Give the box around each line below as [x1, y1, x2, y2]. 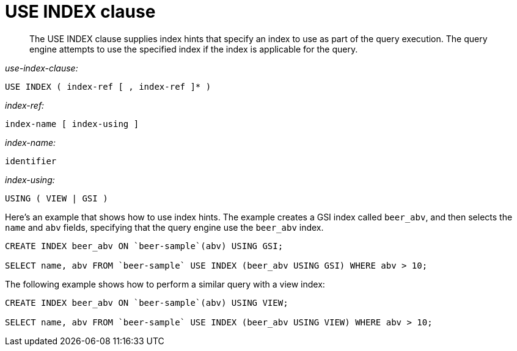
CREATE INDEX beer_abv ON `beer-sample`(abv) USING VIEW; [5, 297, 288, 308]
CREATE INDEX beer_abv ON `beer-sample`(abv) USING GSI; [5, 241, 284, 251]
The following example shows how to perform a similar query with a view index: [5, 278, 325, 289]
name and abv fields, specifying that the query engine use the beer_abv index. [5, 222, 324, 233]
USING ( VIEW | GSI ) [5, 193, 108, 203]
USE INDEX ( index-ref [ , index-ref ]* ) [5, 81, 211, 92]
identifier [5, 156, 57, 166]
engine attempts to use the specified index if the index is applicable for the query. [29, 43, 358, 54]
